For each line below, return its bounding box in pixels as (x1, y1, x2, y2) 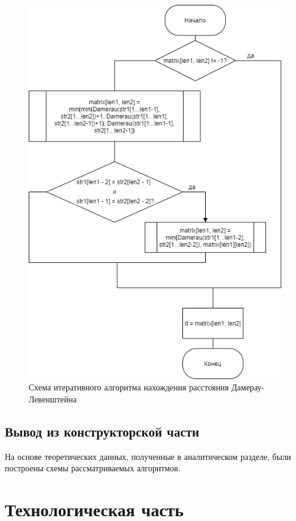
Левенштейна (29, 392, 77, 405)
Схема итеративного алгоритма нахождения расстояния (29, 381, 229, 393)
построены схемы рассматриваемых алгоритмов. (5, 462, 181, 474)
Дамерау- (231, 381, 265, 393)
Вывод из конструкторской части (5, 422, 200, 440)
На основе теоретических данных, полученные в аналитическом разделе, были (5, 450, 291, 462)
